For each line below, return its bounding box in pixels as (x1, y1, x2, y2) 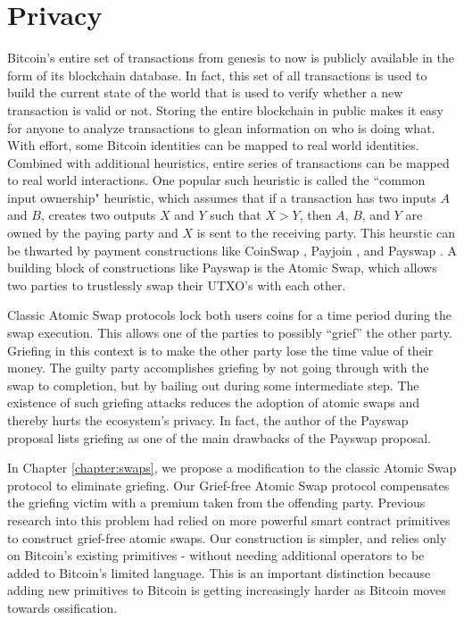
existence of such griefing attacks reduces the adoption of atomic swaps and (7, 393, 420, 412)
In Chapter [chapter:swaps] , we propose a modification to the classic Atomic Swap (7, 458, 457, 477)
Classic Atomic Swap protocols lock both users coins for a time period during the (7, 306, 452, 324)
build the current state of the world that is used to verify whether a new (7, 83, 403, 102)
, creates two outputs (40, 205, 156, 224)
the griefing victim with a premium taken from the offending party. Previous (7, 493, 426, 512)
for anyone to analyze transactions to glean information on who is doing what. (7, 118, 435, 137)
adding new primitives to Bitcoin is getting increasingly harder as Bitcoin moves (7, 581, 446, 599)
